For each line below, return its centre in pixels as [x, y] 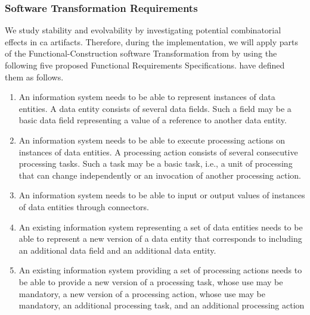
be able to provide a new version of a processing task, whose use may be [151, 281]
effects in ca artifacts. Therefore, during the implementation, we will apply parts [151, 41]
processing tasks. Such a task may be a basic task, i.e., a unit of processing [156, 163]
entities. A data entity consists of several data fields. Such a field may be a [155, 108]
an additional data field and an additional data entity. [117, 250]
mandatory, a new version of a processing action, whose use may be [142, 293]
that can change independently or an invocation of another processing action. [160, 175]
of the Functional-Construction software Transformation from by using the [141, 53]
